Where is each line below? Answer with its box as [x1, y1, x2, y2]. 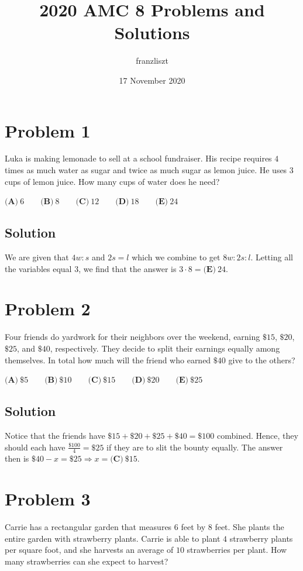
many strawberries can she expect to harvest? [5, 555, 168, 567]
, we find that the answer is [78, 262, 177, 274]
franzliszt [136, 54, 168, 67]
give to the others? [228, 353, 295, 366]
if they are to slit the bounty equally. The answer [106, 441, 283, 453]
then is [5, 452, 29, 465]
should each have [5, 441, 66, 453]
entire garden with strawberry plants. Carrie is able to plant [5, 532, 221, 544]
